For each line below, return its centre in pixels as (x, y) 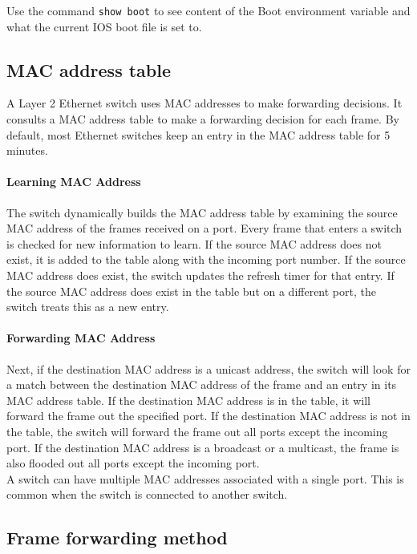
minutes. (27, 150)
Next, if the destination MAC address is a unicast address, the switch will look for (208, 368)
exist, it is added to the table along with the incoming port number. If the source (206, 259)
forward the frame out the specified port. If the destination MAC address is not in (208, 416)
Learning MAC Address (74, 182)
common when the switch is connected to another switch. (147, 494)
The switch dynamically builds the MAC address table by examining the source (202, 212)
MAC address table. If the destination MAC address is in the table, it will (188, 400)
